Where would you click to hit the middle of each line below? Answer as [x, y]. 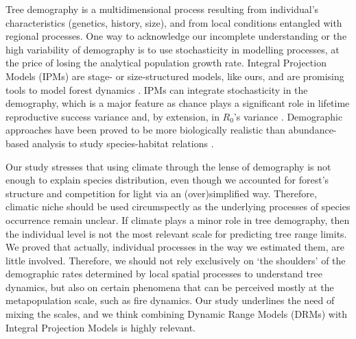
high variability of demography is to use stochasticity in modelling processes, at [173, 49]
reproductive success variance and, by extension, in [112, 116]
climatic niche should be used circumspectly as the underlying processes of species [178, 206]
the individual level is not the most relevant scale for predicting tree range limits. [176, 233]
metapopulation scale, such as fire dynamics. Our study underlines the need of [170, 300]
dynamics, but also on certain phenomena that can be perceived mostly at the [170, 287]
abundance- [312, 130]
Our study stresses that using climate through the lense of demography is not [168, 166]
